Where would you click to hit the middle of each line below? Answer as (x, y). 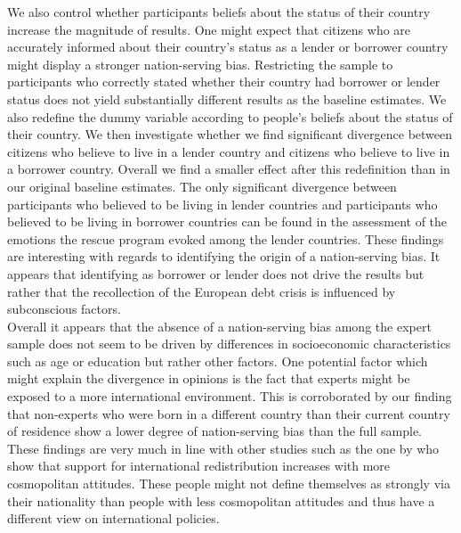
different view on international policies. (113, 518)
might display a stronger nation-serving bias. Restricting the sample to (200, 64)
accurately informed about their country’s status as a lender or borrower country (228, 47)
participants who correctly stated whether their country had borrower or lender (224, 82)
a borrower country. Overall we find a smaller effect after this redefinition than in (229, 169)
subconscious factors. (64, 309)
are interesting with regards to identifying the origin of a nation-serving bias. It (224, 256)
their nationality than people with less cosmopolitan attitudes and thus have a (221, 500)
